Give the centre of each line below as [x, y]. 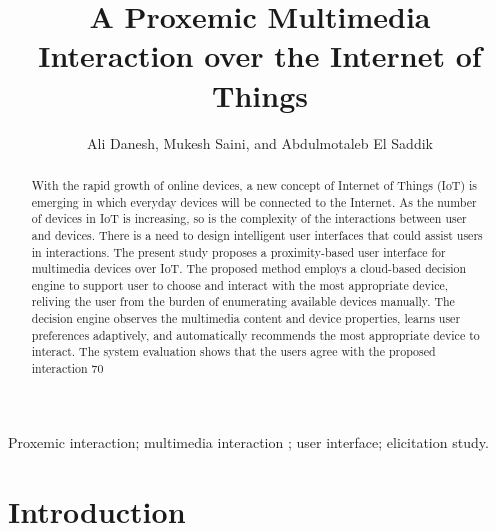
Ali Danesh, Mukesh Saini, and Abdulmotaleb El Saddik [260, 142]
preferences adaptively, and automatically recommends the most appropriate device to [255, 334]
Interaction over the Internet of [260, 55]
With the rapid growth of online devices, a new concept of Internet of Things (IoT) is [254, 184]
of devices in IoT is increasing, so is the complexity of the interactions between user [249, 218]
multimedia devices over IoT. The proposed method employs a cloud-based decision [249, 268]
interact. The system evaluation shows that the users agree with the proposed [233, 351]
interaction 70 [67, 368]
